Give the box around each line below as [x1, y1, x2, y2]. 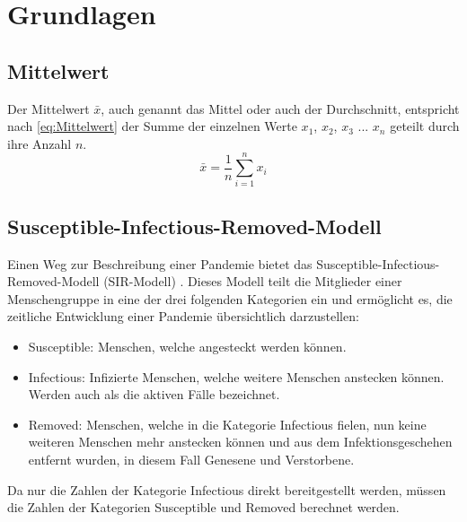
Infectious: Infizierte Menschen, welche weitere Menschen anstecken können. [28, 367, 445, 386]
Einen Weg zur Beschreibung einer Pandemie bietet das [7, 254, 313, 273]
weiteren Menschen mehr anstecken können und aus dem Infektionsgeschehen [28, 432, 453, 451]
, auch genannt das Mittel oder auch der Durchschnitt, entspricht [101, 99, 460, 117]
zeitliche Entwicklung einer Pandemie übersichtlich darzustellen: [7, 307, 359, 326]
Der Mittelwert [7, 99, 90, 117]
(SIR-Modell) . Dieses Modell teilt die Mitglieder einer [103, 272, 402, 291]
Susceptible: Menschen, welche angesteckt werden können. [28, 337, 347, 356]
